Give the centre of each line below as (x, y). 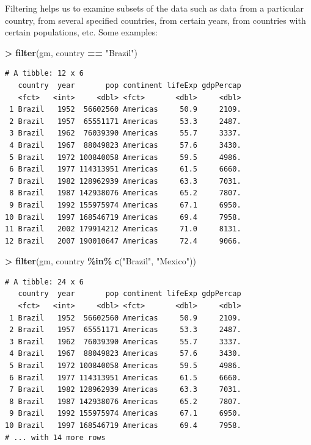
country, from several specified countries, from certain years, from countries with (155, 20)
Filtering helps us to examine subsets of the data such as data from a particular (154, 8)
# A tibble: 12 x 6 (44, 74)
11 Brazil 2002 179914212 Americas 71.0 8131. (123, 229)
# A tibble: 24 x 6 (44, 282)
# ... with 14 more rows (55, 437)
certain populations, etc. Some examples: (81, 32)
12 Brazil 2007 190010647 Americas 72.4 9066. (123, 241)
